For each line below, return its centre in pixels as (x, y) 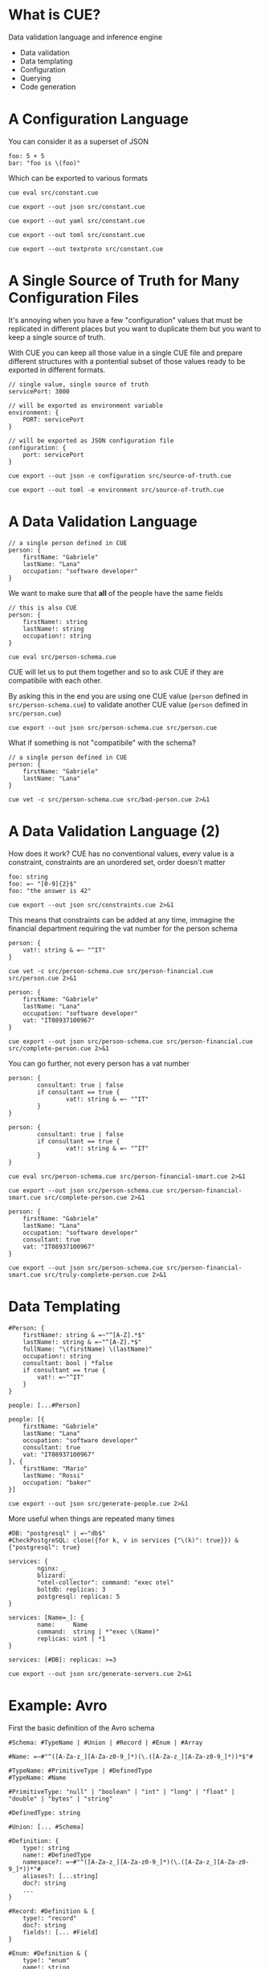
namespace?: (43, 1862)
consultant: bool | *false (68, 1363)
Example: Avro (58, 1705)
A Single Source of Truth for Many (124, 281)
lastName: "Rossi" (53, 1475)
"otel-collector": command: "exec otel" (106, 1582)
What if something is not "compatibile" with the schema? (102, 742)
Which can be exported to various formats (78, 177)
